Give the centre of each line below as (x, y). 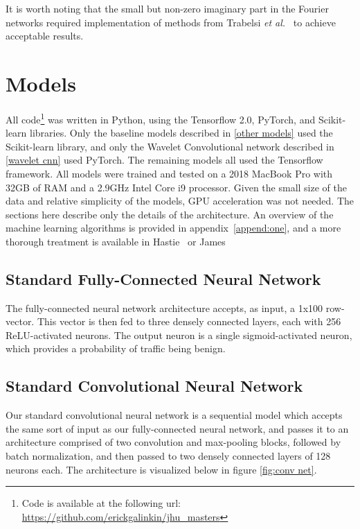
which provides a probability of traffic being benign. (116, 348)
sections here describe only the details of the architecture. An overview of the (170, 214)
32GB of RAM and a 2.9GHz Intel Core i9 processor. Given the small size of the (176, 187)
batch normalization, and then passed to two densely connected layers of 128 (168, 456)
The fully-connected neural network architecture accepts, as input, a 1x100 (164, 307)
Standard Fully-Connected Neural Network (163, 278)
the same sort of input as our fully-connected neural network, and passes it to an (177, 428)
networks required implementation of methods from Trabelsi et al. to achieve (171, 22)
